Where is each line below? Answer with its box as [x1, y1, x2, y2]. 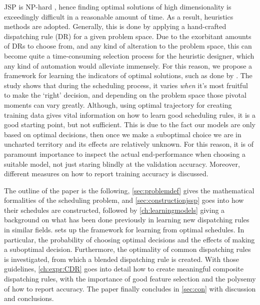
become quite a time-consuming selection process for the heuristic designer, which [4, 50, 254, 61]
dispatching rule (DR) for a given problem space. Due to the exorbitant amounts [4, 31, 251, 41]
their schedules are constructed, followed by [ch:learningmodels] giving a [4, 204, 225, 215]
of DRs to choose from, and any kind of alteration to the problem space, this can [4, 41, 252, 51]
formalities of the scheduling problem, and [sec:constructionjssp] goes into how [4, 195, 244, 205]
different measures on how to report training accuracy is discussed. [4, 168, 208, 179]
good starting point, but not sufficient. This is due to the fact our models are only [4, 119, 255, 130]
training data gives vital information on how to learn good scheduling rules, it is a [4, 109, 255, 120]
